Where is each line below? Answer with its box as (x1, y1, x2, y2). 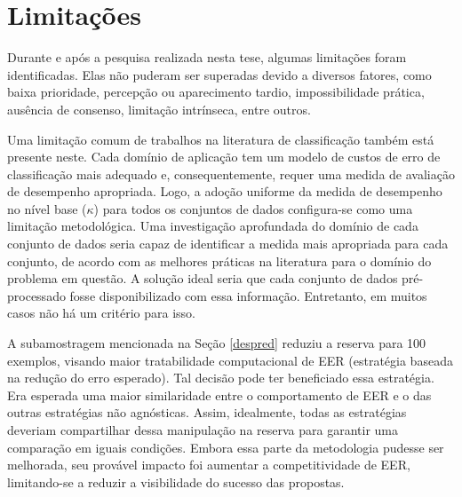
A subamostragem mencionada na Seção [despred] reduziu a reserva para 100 (7, 334, 426, 352)
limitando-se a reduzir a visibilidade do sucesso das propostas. (7, 472, 345, 491)
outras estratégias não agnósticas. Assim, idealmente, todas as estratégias (7, 403, 407, 422)
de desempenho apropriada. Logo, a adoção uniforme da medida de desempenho (7, 182, 442, 201)
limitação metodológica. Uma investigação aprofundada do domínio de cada (7, 217, 418, 235)
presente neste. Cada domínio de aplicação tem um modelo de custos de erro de (7, 147, 441, 166)
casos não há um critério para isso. (7, 304, 195, 322)
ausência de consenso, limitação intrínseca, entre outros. (7, 99, 311, 118)
